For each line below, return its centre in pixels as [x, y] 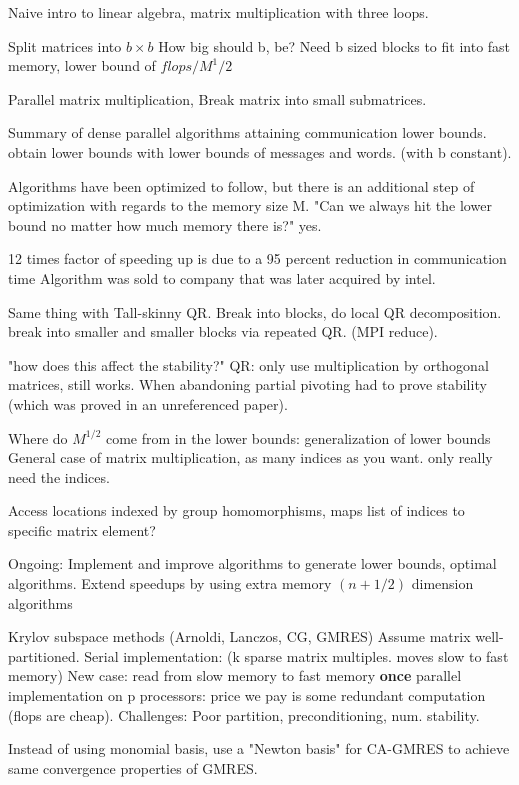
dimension [442, 583]
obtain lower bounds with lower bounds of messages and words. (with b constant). [260, 151]
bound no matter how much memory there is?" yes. [165, 224]
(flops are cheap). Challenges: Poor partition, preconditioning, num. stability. [244, 714]
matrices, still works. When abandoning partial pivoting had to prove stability [247, 384]
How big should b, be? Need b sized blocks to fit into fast [334, 45]
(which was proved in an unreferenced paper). [148, 403]
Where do [38, 437]
